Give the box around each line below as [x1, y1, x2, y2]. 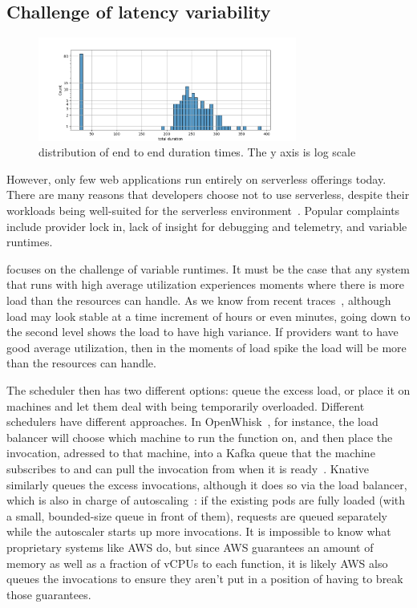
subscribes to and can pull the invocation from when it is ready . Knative [6, 460, 369, 476]
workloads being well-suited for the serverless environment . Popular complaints [6, 202, 400, 219]
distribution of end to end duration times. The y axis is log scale [38, 144, 356, 160]
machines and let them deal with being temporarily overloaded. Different [6, 397, 365, 414]
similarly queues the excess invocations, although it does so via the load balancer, [6, 476, 407, 492]
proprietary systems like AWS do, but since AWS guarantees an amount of [6, 538, 374, 555]
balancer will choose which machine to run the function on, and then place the [6, 428, 393, 445]
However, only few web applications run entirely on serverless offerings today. [6, 170, 387, 187]
